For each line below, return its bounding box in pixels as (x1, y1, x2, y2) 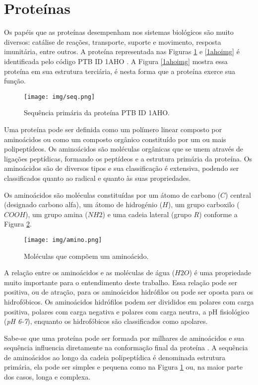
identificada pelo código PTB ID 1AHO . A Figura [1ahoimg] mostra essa (4, 56, 228, 66)
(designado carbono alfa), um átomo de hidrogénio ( (4, 199, 163, 210)
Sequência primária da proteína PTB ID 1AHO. (24, 107, 170, 118)
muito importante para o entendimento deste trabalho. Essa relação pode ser (4, 277, 238, 287)
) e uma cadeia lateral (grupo (102, 209, 192, 219)
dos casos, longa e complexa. (4, 372, 91, 382)
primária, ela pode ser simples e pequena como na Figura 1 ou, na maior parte (4, 362, 243, 372)
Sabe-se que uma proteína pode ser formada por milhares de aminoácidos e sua (4, 332, 245, 343)
